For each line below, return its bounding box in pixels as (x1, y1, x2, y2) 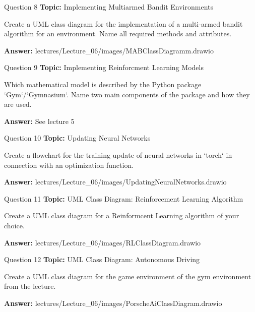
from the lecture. (4, 281, 56, 291)
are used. (4, 99, 32, 109)
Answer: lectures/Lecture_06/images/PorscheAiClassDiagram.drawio (4, 297, 222, 308)
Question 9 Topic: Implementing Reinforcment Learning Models (4, 62, 204, 73)
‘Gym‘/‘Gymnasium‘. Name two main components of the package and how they (4, 89, 250, 99)
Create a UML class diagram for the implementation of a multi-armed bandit (4, 18, 243, 29)
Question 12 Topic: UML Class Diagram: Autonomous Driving (4, 254, 200, 265)
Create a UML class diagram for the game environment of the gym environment (4, 271, 251, 281)
